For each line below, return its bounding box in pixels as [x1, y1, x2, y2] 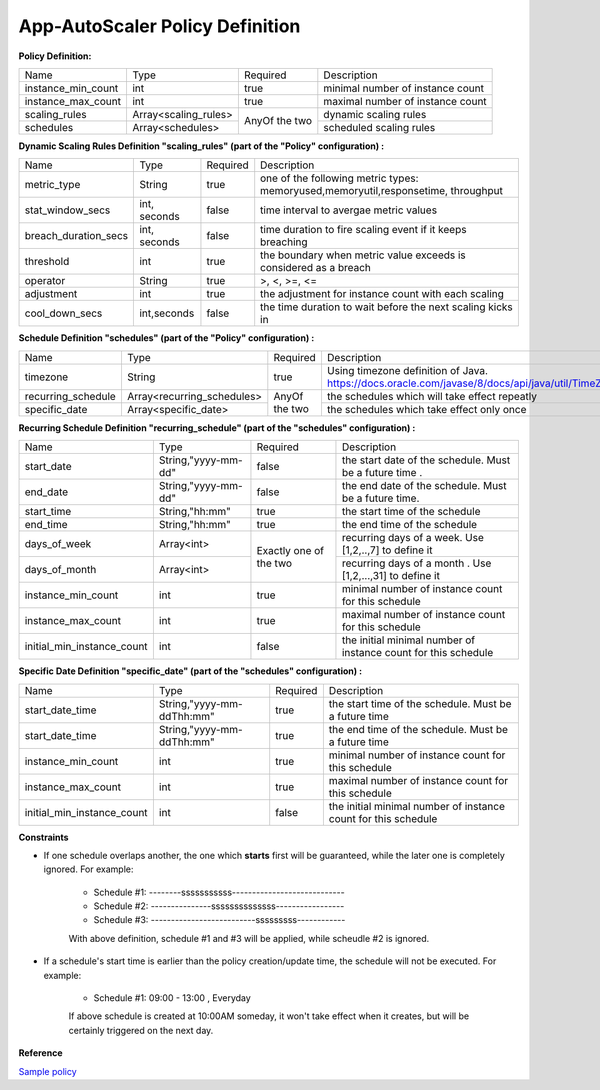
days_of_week [24, 537, 92, 551]
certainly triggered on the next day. [68, 1024, 214, 1036]
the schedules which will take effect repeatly [326, 389, 537, 403]
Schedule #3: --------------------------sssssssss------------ [93, 914, 346, 926]
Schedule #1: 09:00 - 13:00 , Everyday [93, 992, 252, 1004]
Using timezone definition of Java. [326, 363, 489, 377]
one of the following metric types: [260, 171, 419, 185]
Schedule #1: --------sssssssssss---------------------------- [93, 886, 345, 898]
